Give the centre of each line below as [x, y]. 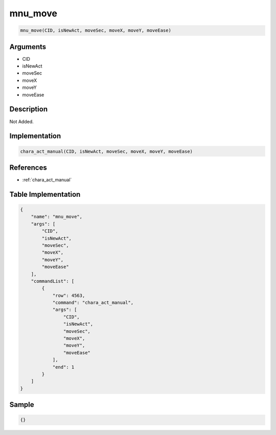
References [28, 167]
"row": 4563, [69, 295]
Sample [22, 405]
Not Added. [22, 121]
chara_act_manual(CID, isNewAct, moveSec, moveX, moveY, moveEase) [107, 151]
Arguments [28, 47]
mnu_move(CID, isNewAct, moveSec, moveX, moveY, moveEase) [96, 30]
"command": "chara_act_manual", [93, 303]
